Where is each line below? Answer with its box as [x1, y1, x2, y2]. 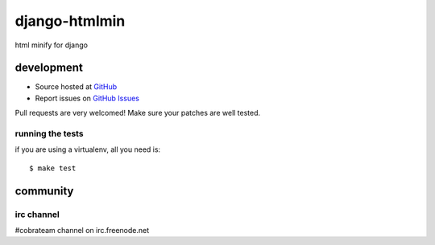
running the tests [14, 129, 84, 139]
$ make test [29, 163, 77, 173]
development [14, 61, 84, 75]
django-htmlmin [14, 12, 126, 30]
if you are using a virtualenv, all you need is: [14, 145, 161, 154]
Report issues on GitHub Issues [35, 93, 140, 103]
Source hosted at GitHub [35, 82, 118, 92]
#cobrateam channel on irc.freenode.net [14, 225, 149, 235]
